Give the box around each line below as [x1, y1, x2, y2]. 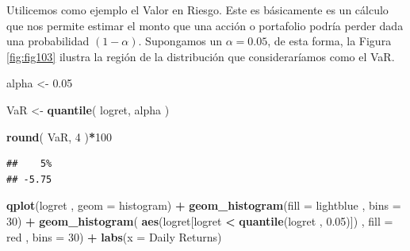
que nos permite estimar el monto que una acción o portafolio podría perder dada [6, 17, 404, 33]
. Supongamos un [138, 33, 223, 49]
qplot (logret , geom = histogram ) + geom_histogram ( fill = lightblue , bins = [6, 197, 401, 214]
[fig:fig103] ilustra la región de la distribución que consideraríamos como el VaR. [6, 48, 395, 64]
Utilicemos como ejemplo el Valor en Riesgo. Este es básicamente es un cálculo [6, 2, 389, 17]
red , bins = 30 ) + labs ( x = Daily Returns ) [6, 228, 222, 245]
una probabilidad [6, 33, 90, 49]
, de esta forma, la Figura [267, 33, 392, 49]
